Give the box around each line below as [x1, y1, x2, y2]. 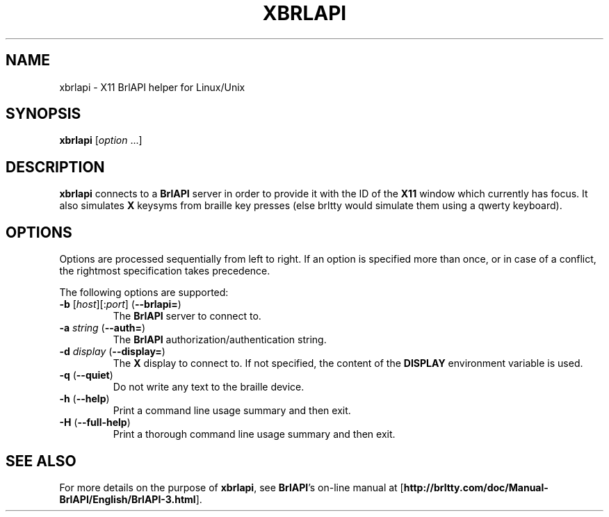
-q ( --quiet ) [59, 369, 113, 381]
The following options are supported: [59, 286, 229, 299]
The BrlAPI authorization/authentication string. [113, 334, 327, 346]
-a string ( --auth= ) [59, 322, 146, 334]
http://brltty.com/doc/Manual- [403, 481, 549, 493]
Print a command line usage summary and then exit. [113, 404, 351, 417]
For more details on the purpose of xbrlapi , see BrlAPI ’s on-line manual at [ [59, 481, 404, 493]
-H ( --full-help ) [59, 416, 131, 429]
